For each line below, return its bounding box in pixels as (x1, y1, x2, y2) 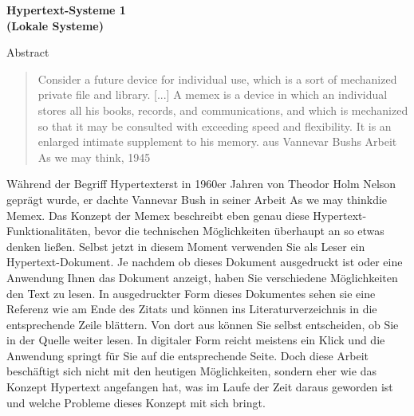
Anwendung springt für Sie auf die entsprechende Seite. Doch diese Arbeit (6, 347, 369, 363)
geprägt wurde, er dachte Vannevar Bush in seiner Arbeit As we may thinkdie (6, 190, 388, 207)
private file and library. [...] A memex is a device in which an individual (37, 86, 388, 103)
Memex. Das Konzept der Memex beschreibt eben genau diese (6, 206, 310, 223)
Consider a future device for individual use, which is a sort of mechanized (37, 70, 397, 87)
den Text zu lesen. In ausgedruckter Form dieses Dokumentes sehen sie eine (6, 285, 376, 301)
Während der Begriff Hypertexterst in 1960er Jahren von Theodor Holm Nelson (6, 175, 396, 192)
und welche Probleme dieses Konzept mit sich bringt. (6, 394, 266, 410)
